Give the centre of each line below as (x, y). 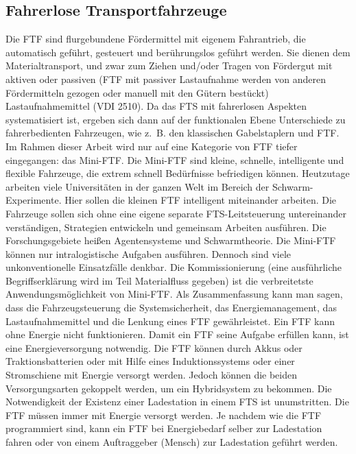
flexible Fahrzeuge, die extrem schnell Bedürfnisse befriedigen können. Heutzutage (178, 173)
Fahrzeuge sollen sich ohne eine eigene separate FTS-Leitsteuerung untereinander (176, 213)
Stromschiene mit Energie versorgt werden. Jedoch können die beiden (152, 375)
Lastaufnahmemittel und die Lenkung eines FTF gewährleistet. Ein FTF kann (170, 321)
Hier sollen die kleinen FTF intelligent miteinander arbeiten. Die (201, 200)
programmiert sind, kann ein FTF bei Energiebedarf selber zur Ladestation (164, 428)
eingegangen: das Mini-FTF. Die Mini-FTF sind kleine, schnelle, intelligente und (175, 159)
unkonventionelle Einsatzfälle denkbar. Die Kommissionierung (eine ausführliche (174, 267)
